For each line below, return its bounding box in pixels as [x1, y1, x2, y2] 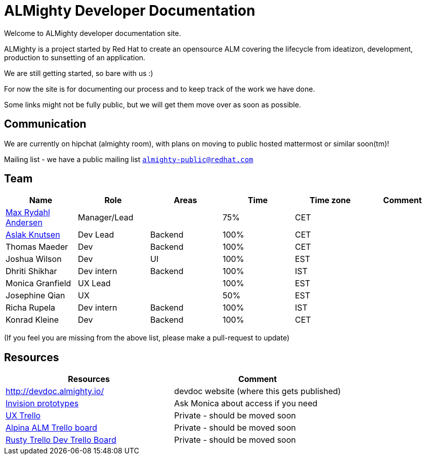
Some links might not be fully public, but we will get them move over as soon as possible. [4, 100, 301, 109]
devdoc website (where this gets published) [174, 386, 341, 397]
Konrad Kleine [6, 315, 59, 325]
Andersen [6, 217, 42, 228]
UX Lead [77, 278, 111, 289]
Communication [4, 118, 87, 131]
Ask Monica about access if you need [174, 398, 318, 409]
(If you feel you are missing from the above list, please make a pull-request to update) [4, 333, 289, 342]
